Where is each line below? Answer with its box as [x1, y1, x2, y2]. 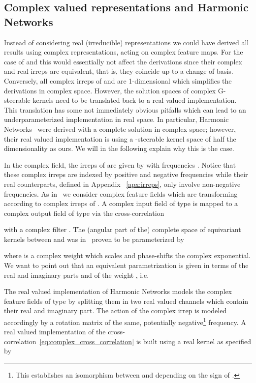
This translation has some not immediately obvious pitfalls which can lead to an [4, 104, 246, 115]
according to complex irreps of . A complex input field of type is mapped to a [4, 198, 238, 208]
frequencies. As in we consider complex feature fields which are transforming [4, 188, 238, 199]
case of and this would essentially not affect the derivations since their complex [4, 56, 242, 66]
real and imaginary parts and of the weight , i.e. [4, 269, 149, 280]
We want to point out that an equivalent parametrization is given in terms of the [4, 260, 249, 270]
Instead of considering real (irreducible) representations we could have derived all [4, 37, 249, 47]
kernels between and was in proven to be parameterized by [4, 234, 184, 244]
